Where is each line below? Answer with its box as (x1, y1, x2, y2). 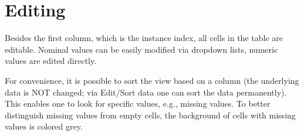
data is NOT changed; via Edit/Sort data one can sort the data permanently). (5, 86, 287, 98)
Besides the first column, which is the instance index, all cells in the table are (5, 32, 283, 44)
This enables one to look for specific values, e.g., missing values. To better (5, 97, 271, 110)
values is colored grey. (5, 120, 83, 132)
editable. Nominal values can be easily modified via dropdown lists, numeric (5, 43, 278, 55)
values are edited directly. (5, 55, 97, 67)
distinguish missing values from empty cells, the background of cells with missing (5, 108, 296, 121)
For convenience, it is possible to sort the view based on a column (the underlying (5, 74, 299, 86)
